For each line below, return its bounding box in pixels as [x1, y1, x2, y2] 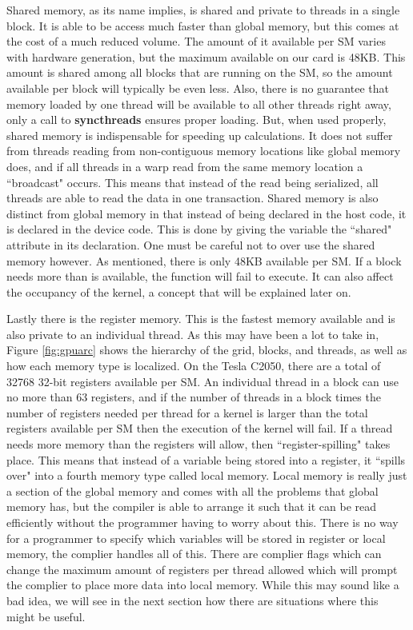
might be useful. [6, 608, 86, 624]
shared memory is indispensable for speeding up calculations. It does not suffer [6, 126, 393, 143]
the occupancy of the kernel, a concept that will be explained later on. [6, 283, 351, 300]
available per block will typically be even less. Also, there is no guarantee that [6, 79, 389, 96]
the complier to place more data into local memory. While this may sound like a [6, 576, 399, 593]
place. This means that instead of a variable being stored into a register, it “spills [6, 451, 406, 468]
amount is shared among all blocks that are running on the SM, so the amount [6, 64, 393, 81]
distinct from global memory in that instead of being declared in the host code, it [6, 205, 407, 221]
